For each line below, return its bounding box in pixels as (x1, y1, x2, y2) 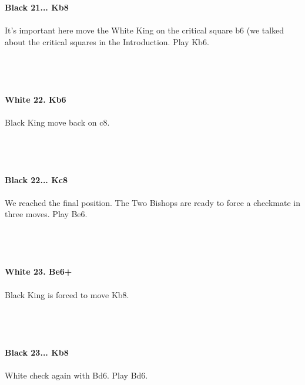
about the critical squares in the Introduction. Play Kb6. (5, 35, 209, 48)
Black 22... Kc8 (5, 173, 68, 185)
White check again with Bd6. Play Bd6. (5, 369, 148, 381)
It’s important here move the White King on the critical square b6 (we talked (5, 23, 284, 36)
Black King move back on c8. (5, 116, 110, 128)
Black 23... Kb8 (5, 346, 69, 358)
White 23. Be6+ (5, 265, 72, 278)
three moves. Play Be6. (5, 208, 88, 220)
